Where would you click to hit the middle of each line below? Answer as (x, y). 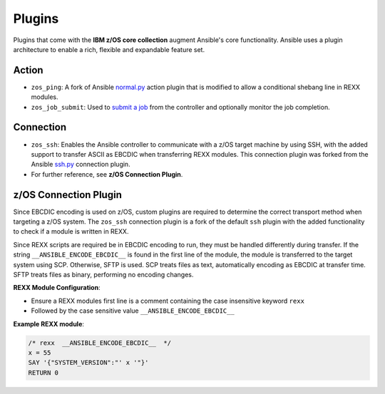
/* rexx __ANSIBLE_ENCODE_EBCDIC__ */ (99, 343)
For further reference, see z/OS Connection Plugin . (107, 174)
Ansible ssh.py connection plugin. (81, 165)
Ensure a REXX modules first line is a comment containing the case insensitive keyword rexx (168, 301)
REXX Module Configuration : (57, 288)
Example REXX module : (49, 323)
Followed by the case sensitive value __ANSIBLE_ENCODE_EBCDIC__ (133, 311)
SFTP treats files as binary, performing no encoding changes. (103, 274)
